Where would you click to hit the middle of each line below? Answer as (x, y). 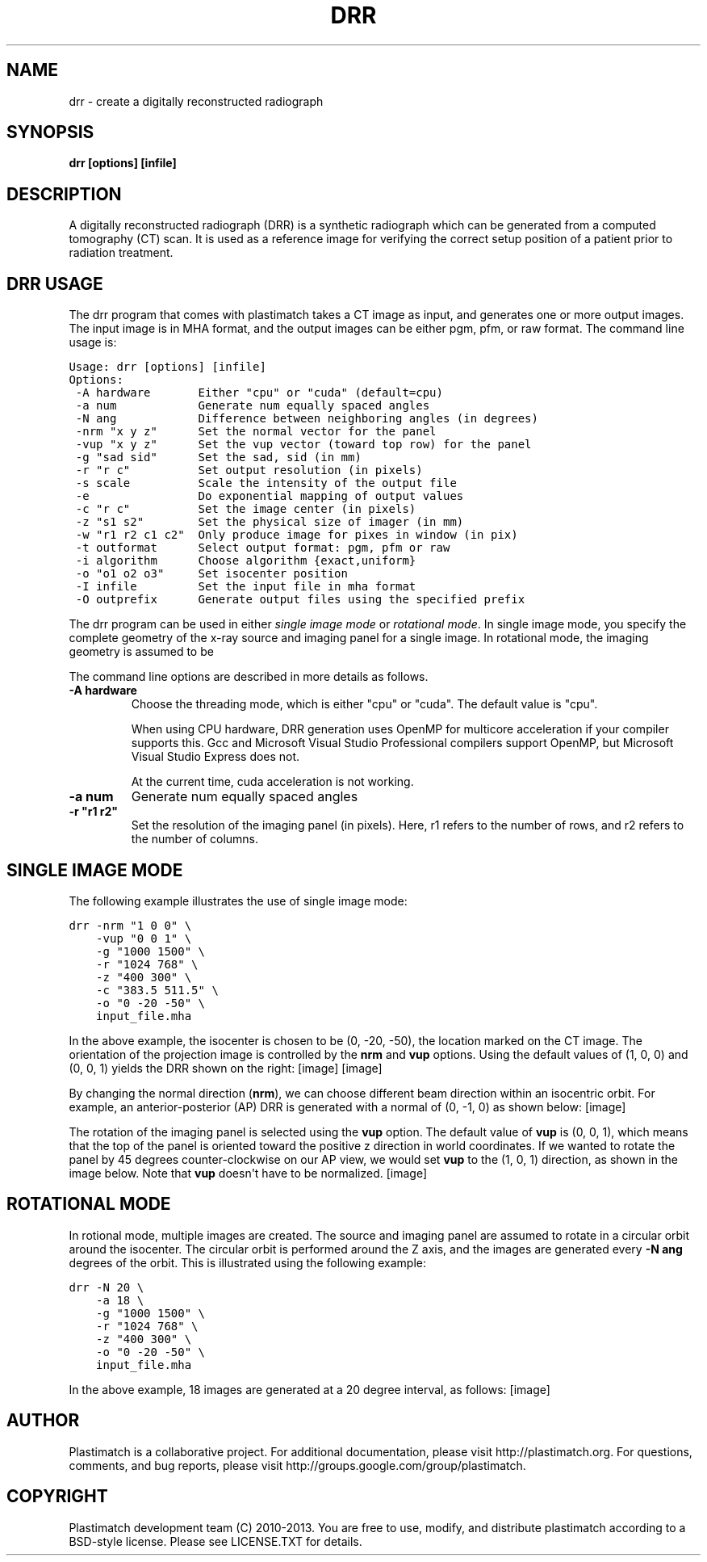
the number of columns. (195, 839)
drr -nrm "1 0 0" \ (130, 925)
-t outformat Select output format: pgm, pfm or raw (263, 548)
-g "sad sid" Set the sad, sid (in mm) (218, 458)
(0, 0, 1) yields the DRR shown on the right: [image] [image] (226, 1068)
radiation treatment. (121, 253)
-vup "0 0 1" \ (144, 938)
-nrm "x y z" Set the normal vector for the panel (256, 432)
